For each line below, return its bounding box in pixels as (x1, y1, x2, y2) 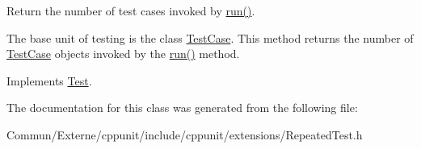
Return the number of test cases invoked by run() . (6, 2, 255, 19)
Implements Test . (6, 72, 92, 89)
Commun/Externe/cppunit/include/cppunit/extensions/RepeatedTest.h (6, 126, 363, 143)
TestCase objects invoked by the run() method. (6, 45, 240, 62)
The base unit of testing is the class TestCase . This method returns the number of (6, 29, 414, 46)
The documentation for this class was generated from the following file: (6, 99, 358, 116)
